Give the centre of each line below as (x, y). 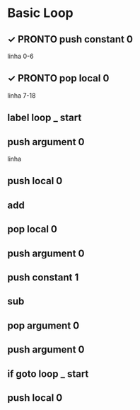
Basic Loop (40, 13)
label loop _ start (45, 118)
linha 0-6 (21, 56)
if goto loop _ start (48, 374)
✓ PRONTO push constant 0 (70, 39)
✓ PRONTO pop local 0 (58, 78)
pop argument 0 (43, 325)
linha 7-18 (22, 95)
